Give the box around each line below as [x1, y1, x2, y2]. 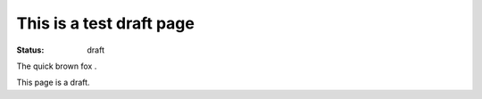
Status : [16, 45, 45, 55]
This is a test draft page [16, 13, 195, 33]
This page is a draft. [16, 77, 90, 88]
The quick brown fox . [16, 61, 97, 71]
